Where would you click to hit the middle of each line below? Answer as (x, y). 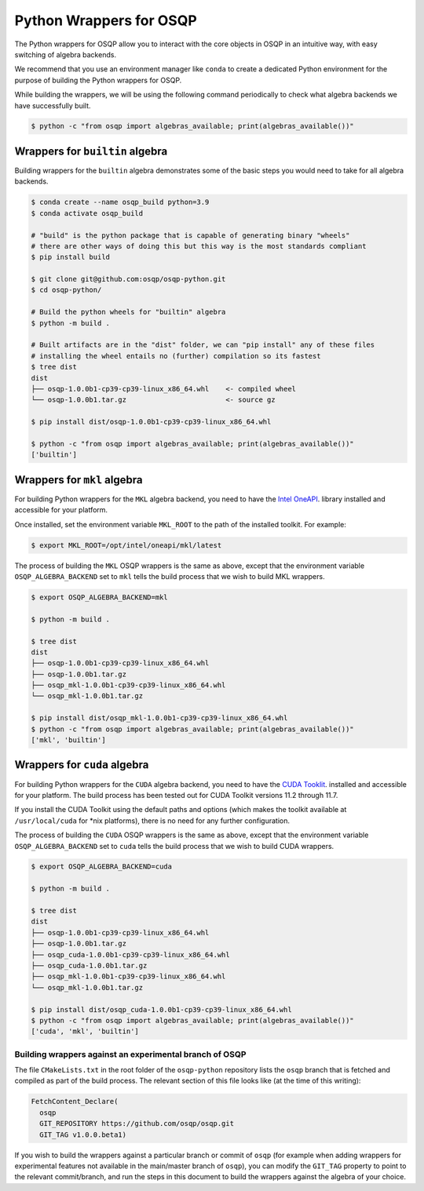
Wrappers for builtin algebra (91, 151)
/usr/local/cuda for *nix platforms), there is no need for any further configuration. (152, 821)
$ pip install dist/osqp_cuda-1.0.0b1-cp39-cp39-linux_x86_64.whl (161, 1009)
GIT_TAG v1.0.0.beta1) (83, 1135)
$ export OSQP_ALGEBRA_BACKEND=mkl (99, 597)
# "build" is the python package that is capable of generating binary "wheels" (190, 235)
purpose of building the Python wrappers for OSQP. (98, 80)
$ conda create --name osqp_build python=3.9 (120, 202)
